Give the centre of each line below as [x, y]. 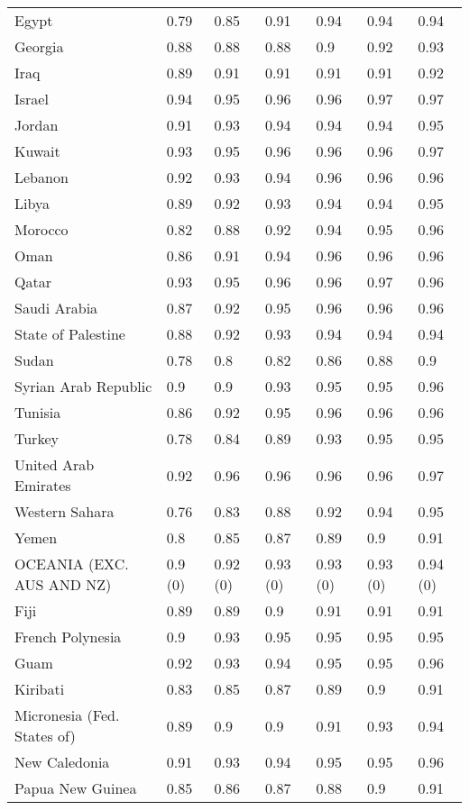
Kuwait [37, 151]
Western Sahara [64, 511]
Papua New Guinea [76, 788]
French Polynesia [68, 637]
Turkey [37, 438]
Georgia [39, 46]
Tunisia [38, 412]
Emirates [43, 485]
